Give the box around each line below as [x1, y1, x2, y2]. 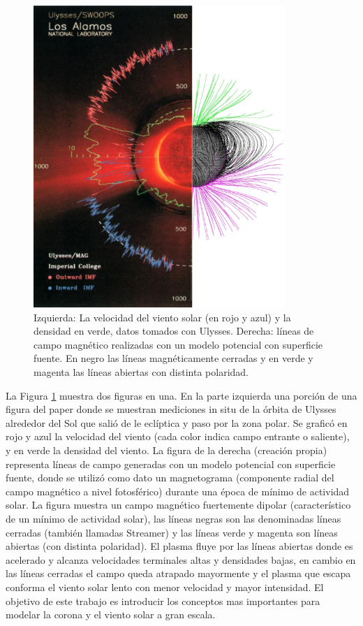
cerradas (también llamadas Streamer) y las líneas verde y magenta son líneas [6, 525, 338, 539]
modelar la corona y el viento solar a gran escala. [6, 607, 216, 622]
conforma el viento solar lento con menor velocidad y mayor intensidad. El [6, 579, 324, 594]
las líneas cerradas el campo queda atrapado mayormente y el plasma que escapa [6, 566, 351, 581]
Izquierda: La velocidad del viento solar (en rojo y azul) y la [34, 310, 291, 324]
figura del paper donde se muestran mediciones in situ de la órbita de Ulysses [6, 402, 336, 416]
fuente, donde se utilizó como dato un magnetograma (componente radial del [6, 470, 334, 485]
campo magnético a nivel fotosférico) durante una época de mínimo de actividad [6, 483, 350, 498]
